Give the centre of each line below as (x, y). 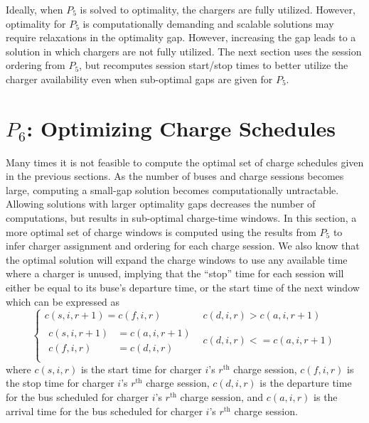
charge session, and (222, 397)
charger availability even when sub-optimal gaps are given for (139, 79)
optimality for (36, 23)
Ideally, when (34, 9)
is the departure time (306, 383)
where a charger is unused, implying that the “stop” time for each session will (175, 273)
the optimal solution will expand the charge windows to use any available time (177, 259)
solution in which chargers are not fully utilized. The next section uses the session (184, 51)
